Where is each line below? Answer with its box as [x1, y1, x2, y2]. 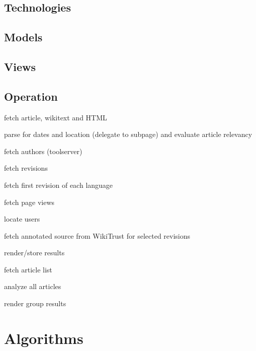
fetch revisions [4, 163, 48, 173]
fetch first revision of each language [4, 179, 113, 190]
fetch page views [4, 196, 55, 207]
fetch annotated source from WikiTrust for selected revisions [4, 230, 191, 241]
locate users [4, 214, 40, 224]
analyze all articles [4, 281, 61, 292]
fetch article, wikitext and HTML [4, 112, 107, 122]
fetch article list [4, 264, 52, 274]
